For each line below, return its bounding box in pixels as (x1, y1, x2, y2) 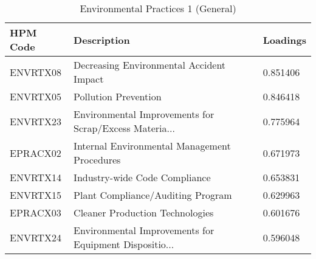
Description (74, 32, 130, 47)
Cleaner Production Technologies (74, 205, 214, 219)
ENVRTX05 (10, 89, 61, 103)
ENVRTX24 (10, 230, 61, 244)
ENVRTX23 (10, 114, 61, 128)
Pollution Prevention (74, 89, 162, 103)
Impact (74, 72, 104, 86)
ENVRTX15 (10, 188, 61, 202)
